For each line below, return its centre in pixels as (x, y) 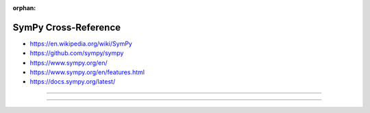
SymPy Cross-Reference (67, 27)
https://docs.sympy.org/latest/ (73, 82)
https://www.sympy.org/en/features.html (87, 72)
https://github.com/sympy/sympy (77, 53)
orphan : (24, 8)
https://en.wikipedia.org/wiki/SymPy (81, 44)
